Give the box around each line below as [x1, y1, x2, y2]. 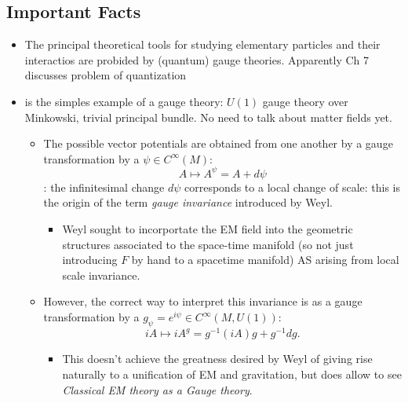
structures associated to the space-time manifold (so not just [62, 236, 354, 252]
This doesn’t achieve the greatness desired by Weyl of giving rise [62, 350, 373, 367]
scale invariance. [62, 266, 140, 283]
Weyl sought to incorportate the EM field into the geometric [62, 221, 353, 237]
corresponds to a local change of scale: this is [184, 178, 401, 195]
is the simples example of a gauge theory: [24, 93, 224, 109]
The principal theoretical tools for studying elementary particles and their [24, 36, 381, 53]
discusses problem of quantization [24, 67, 187, 83]
